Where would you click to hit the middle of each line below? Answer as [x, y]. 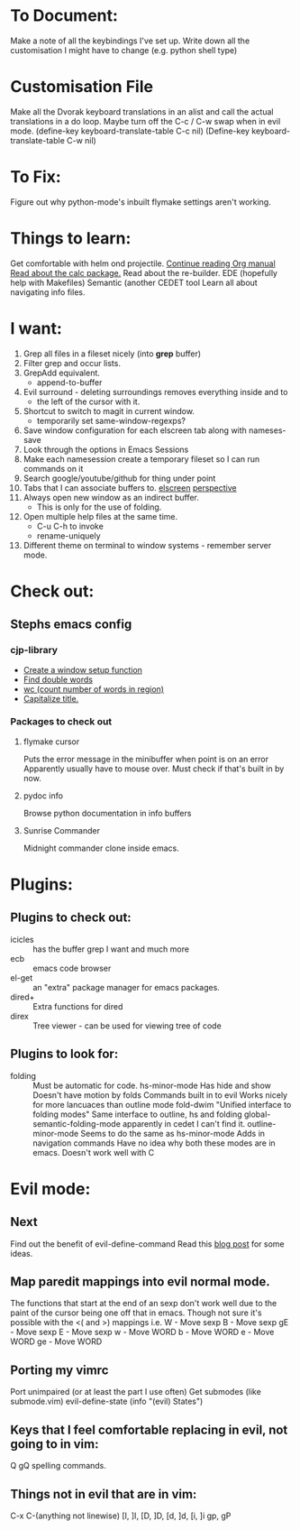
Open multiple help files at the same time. [100, 516]
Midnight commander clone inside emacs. [101, 848]
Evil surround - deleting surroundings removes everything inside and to [155, 392]
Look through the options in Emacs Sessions [106, 449]
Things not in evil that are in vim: [104, 1494]
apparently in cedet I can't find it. [184, 1123]
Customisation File [82, 87]
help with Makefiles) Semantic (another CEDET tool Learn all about [134, 282]
